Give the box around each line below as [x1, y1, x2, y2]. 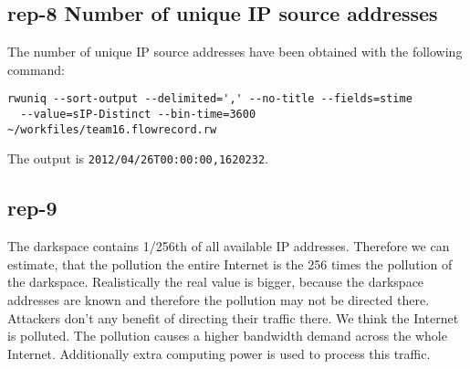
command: [7, 59, 65, 79]
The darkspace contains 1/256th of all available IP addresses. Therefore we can [7, 237, 450, 256]
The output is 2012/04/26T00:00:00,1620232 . [7, 149, 268, 168]
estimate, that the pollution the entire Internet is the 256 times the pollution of [7, 254, 453, 273]
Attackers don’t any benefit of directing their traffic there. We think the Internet [7, 308, 459, 327]
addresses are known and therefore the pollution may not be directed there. [7, 290, 430, 309]
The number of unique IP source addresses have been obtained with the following [7, 42, 463, 61]
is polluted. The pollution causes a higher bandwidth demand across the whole [7, 326, 447, 345]
